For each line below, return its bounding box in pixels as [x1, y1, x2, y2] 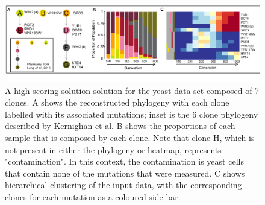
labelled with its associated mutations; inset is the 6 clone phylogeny [5, 107, 258, 120]
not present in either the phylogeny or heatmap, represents [5, 143, 222, 156]
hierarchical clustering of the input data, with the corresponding [5, 178, 242, 191]
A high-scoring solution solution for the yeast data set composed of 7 [5, 84, 260, 96]
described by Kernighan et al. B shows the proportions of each [5, 119, 235, 132]
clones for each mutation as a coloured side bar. [5, 190, 181, 203]
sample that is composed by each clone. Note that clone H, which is [5, 131, 255, 143]
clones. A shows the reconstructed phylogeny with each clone [5, 96, 229, 109]
